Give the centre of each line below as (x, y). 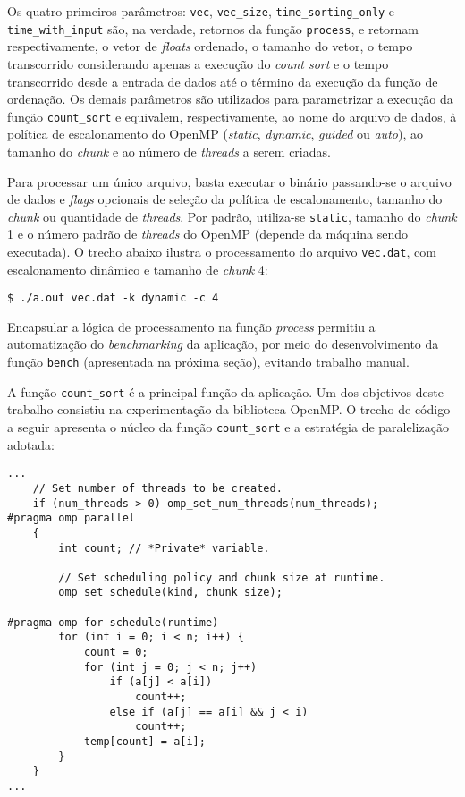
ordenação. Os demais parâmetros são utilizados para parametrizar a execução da (230, 99)
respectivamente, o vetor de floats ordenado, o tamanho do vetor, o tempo (210, 46)
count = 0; (116, 653)
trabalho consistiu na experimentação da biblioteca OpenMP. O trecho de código (229, 409)
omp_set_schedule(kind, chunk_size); (170, 593)
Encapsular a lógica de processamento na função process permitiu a (191, 326)
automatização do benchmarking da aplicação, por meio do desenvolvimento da (223, 344)
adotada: (31, 444)
